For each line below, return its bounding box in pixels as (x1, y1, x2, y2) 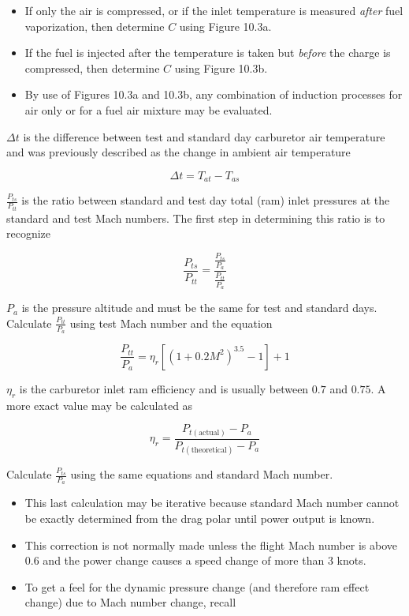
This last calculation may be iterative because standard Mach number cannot (24, 494, 400, 511)
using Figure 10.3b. (174, 59, 268, 76)
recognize (6, 225, 51, 242)
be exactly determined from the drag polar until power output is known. (24, 509, 375, 526)
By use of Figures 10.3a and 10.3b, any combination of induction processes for (24, 86, 403, 103)
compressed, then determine (24, 59, 160, 76)
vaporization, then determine (24, 17, 165, 34)
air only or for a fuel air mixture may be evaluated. (24, 101, 273, 118)
